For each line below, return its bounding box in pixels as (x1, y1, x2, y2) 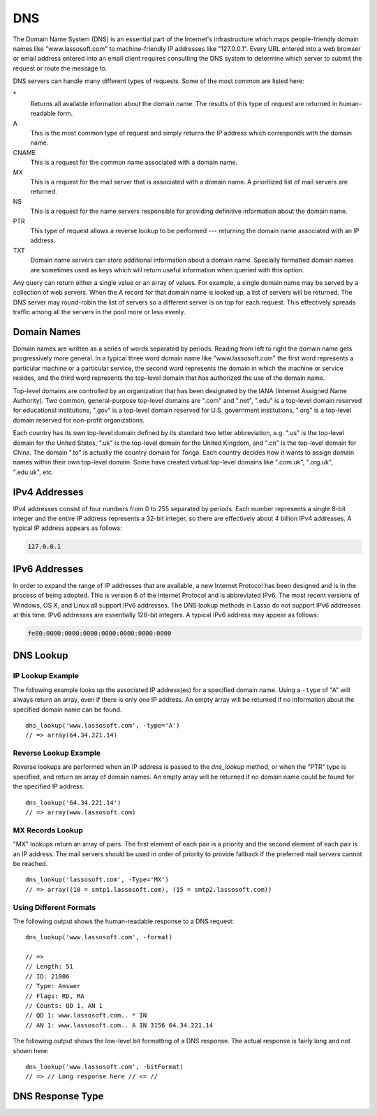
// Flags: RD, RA (25, 992, 84, 1000)
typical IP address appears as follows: (13, 524, 122, 532)
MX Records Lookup (13, 825, 84, 835)
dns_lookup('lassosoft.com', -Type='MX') (25, 876, 169, 883)
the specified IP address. (13, 782, 85, 791)
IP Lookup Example (13, 671, 80, 681)
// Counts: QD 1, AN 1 (25, 1002, 103, 1009)
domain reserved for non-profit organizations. (13, 416, 145, 424)
